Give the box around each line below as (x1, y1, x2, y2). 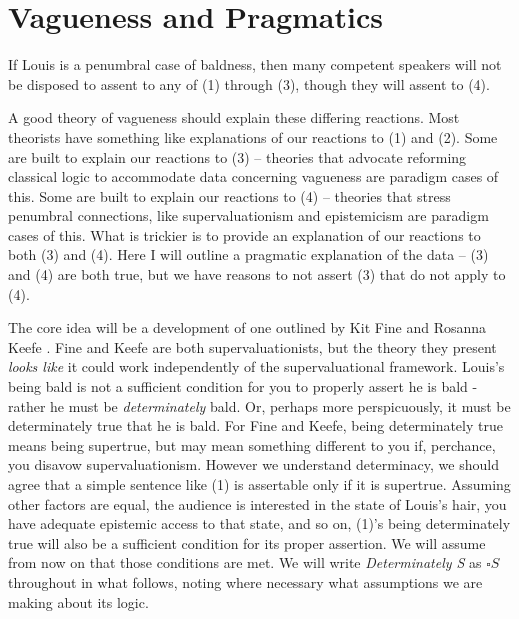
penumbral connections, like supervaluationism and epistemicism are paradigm (8, 205, 489, 226)
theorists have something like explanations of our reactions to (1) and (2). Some (8, 126, 498, 147)
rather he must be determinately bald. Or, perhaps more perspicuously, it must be (8, 395, 511, 416)
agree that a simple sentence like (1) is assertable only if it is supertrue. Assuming (8, 474, 511, 494)
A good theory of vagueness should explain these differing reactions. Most (8, 107, 460, 128)
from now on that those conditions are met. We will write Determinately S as (8, 552, 482, 573)
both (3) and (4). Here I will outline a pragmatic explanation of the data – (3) (8, 244, 489, 265)
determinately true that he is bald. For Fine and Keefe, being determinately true (8, 415, 503, 436)
